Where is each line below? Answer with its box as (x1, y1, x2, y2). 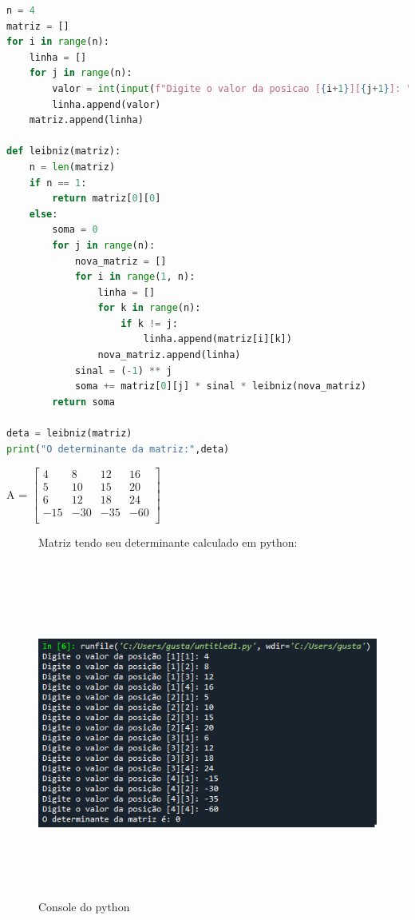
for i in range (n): (6, 36, 109, 48)
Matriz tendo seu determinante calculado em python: (38, 534, 298, 551)
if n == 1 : (29, 177, 87, 189)
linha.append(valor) (52, 98, 161, 110)
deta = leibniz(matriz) (6, 428, 132, 440)
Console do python (38, 898, 130, 914)
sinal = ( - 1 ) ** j (74, 364, 172, 376)
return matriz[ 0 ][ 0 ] (52, 193, 161, 205)
